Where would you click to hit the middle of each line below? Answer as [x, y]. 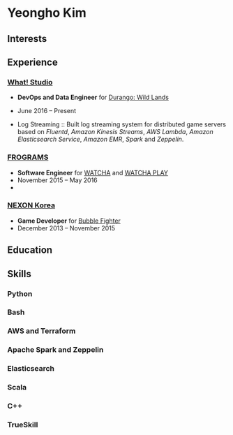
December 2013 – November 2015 [66, 228]
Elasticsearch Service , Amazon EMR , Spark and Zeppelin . [100, 139]
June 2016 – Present [47, 111]
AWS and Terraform [42, 331]
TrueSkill [23, 425]
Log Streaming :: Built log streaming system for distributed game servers [122, 124]
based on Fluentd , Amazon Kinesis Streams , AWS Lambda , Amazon [115, 132]
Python [20, 293]
